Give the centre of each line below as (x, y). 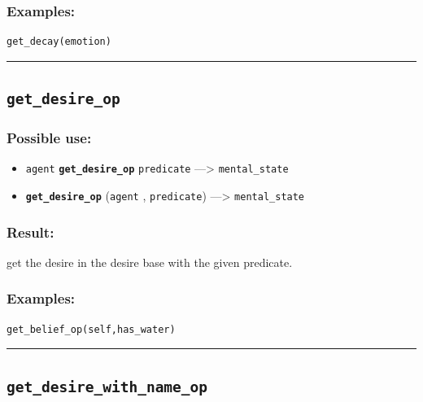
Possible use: (49, 138)
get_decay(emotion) (59, 42)
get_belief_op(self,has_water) (91, 329)
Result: (31, 232)
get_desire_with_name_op (107, 387)
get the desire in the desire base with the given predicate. (150, 262)
